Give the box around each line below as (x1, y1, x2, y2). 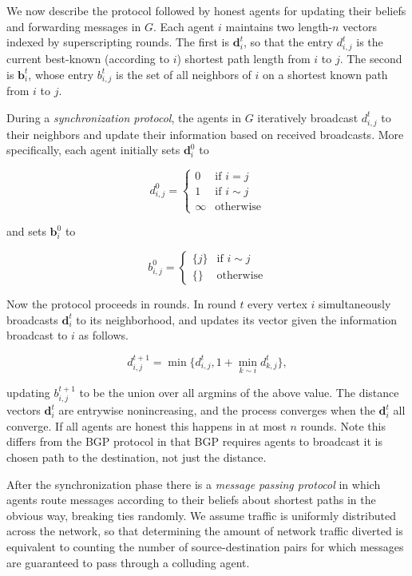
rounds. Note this (300, 417, 386, 434)
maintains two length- (225, 18, 333, 34)
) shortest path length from (176, 50, 311, 66)
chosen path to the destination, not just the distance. (6, 448, 267, 465)
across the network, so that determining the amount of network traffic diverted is (6, 522, 403, 539)
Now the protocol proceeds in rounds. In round (6, 295, 236, 312)
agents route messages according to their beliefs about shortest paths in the (6, 491, 376, 508)
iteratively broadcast (257, 109, 359, 125)
